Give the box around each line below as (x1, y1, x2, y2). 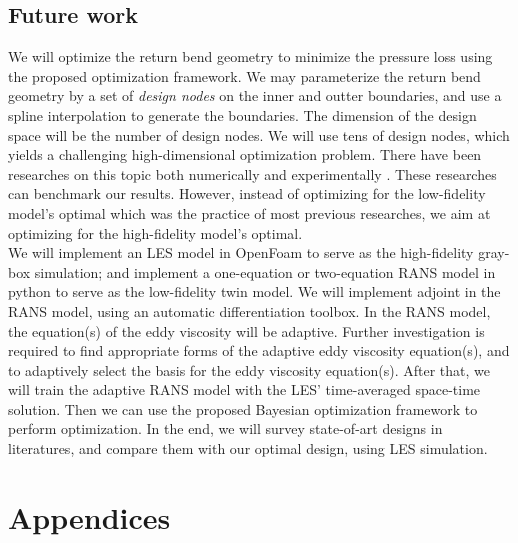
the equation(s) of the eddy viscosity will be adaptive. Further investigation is (8, 320, 485, 341)
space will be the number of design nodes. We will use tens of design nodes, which (8, 124, 510, 145)
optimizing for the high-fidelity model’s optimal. (8, 222, 303, 243)
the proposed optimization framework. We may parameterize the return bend (8, 65, 481, 86)
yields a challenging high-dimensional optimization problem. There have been (8, 144, 482, 165)
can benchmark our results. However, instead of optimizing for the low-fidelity (8, 183, 486, 204)
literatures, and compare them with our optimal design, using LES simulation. (8, 438, 488, 459)
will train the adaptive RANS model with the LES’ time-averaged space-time (8, 379, 481, 400)
